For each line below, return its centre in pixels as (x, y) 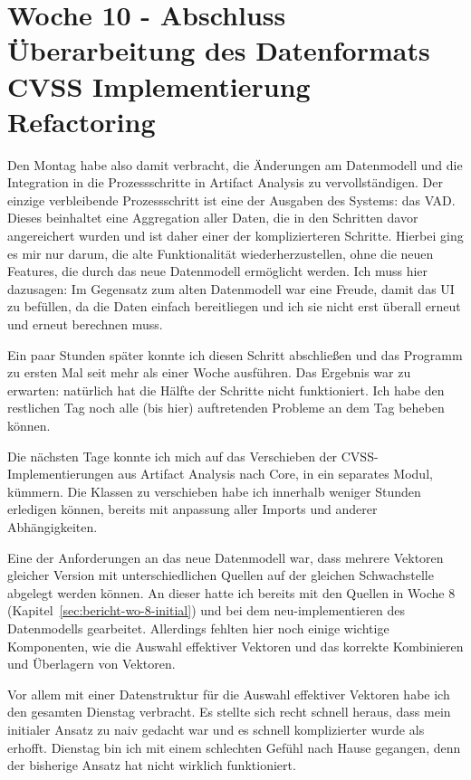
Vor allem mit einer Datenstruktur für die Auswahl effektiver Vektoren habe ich (229, 694)
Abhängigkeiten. (53, 526)
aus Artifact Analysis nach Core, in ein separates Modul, (275, 474)
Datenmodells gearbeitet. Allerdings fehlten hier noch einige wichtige (198, 628)
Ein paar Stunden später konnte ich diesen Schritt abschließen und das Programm (235, 354)
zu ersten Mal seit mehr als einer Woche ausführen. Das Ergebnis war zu (209, 372)
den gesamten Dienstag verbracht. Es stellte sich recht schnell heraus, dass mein (229, 712)
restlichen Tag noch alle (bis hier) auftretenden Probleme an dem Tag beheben (226, 408)
